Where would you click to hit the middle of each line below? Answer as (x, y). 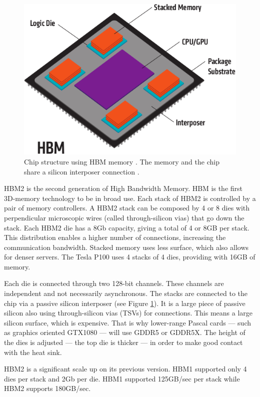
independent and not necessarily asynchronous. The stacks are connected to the (126, 293)
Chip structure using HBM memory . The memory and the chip (122, 161)
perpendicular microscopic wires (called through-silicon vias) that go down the (124, 217)
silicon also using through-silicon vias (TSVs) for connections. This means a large (128, 313)
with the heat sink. (33, 352)
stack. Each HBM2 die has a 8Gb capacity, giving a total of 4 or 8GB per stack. (127, 227)
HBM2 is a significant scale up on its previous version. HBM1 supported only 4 (125, 369)
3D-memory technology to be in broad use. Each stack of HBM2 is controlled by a (130, 198)
